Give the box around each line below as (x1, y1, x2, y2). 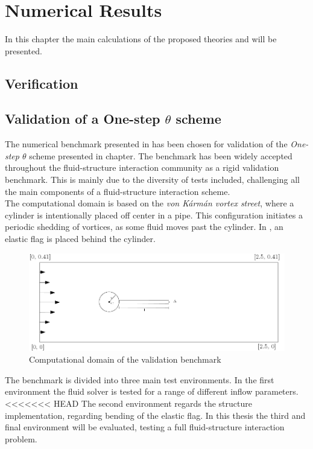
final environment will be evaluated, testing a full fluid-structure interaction (5, 421, 285, 433)
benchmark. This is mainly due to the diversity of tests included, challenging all (5, 173, 300, 186)
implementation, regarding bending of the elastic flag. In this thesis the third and (5, 409, 306, 421)
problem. (5, 432, 37, 445)
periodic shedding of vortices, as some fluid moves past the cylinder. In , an (5, 220, 283, 233)
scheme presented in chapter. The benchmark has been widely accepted (29, 149, 292, 162)
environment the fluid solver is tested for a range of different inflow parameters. (5, 385, 299, 398)
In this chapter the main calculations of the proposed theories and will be (5, 33, 277, 45)
